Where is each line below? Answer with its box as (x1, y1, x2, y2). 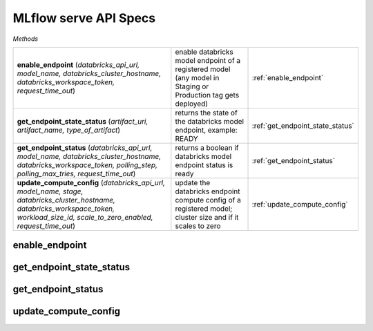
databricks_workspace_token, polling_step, (17, 160, 158, 169)
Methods (12, 35, 38, 43)
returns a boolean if (175, 142, 239, 152)
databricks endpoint (175, 187, 241, 196)
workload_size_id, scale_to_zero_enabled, (17, 212, 153, 222)
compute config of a (175, 195, 241, 205)
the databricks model (175, 116, 245, 126)
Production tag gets (175, 90, 240, 100)
